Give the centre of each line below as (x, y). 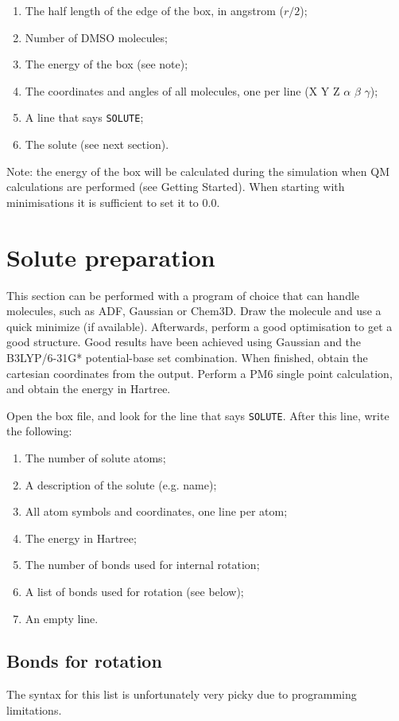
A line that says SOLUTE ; (84, 117)
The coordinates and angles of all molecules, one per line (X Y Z (182, 90)
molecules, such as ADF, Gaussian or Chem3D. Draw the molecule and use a (194, 311)
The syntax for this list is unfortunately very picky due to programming (182, 694)
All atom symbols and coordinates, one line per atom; (156, 511)
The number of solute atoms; (95, 457)
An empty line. (62, 618)
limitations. (34, 709)
